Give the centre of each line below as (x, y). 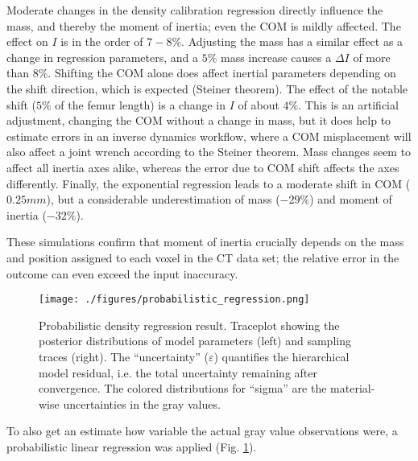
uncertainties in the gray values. (142, 403)
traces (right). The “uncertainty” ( (124, 356)
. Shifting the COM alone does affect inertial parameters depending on (222, 73)
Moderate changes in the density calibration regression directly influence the (195, 10)
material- (353, 388)
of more (372, 57)
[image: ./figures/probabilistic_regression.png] (174, 300)
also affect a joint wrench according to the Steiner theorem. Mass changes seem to (209, 152)
